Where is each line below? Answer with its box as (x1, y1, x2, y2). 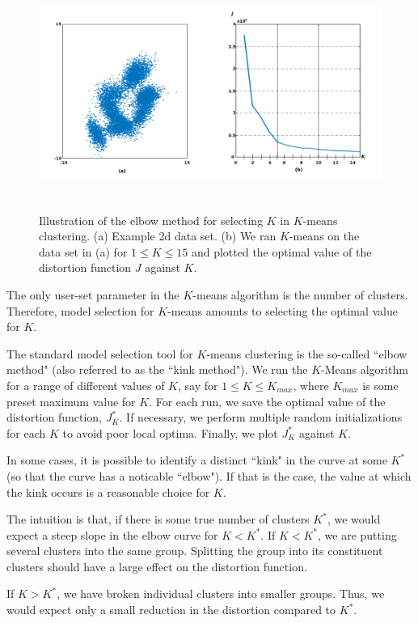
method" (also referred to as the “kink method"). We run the (6, 361, 308, 378)
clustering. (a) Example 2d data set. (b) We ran (39, 227, 277, 244)
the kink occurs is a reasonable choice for (6, 483, 210, 500)
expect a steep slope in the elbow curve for (6, 526, 218, 543)
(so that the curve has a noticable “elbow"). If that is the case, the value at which (6, 467, 412, 484)
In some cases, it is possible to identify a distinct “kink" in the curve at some (6, 451, 387, 468)
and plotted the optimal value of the (191, 243, 372, 260)
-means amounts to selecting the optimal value (167, 302, 398, 319)
